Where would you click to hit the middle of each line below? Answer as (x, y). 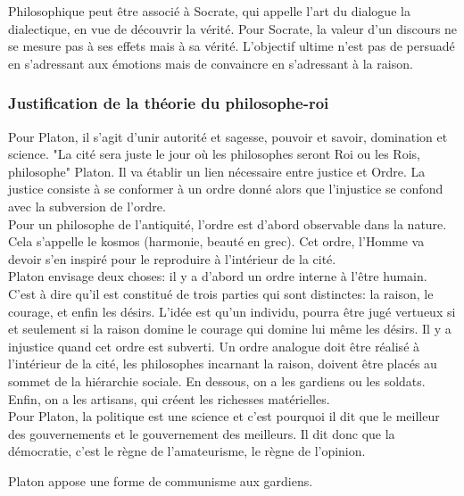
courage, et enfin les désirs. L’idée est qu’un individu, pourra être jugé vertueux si (232, 311)
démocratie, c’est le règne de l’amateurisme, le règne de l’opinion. (187, 451)
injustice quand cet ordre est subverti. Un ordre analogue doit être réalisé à (214, 346)
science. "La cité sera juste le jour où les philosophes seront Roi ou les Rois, (214, 154)
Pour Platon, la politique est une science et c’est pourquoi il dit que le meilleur (224, 416)
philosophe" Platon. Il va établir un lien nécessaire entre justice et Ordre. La (217, 171)
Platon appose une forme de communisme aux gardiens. (161, 480)
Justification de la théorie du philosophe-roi (169, 103)
